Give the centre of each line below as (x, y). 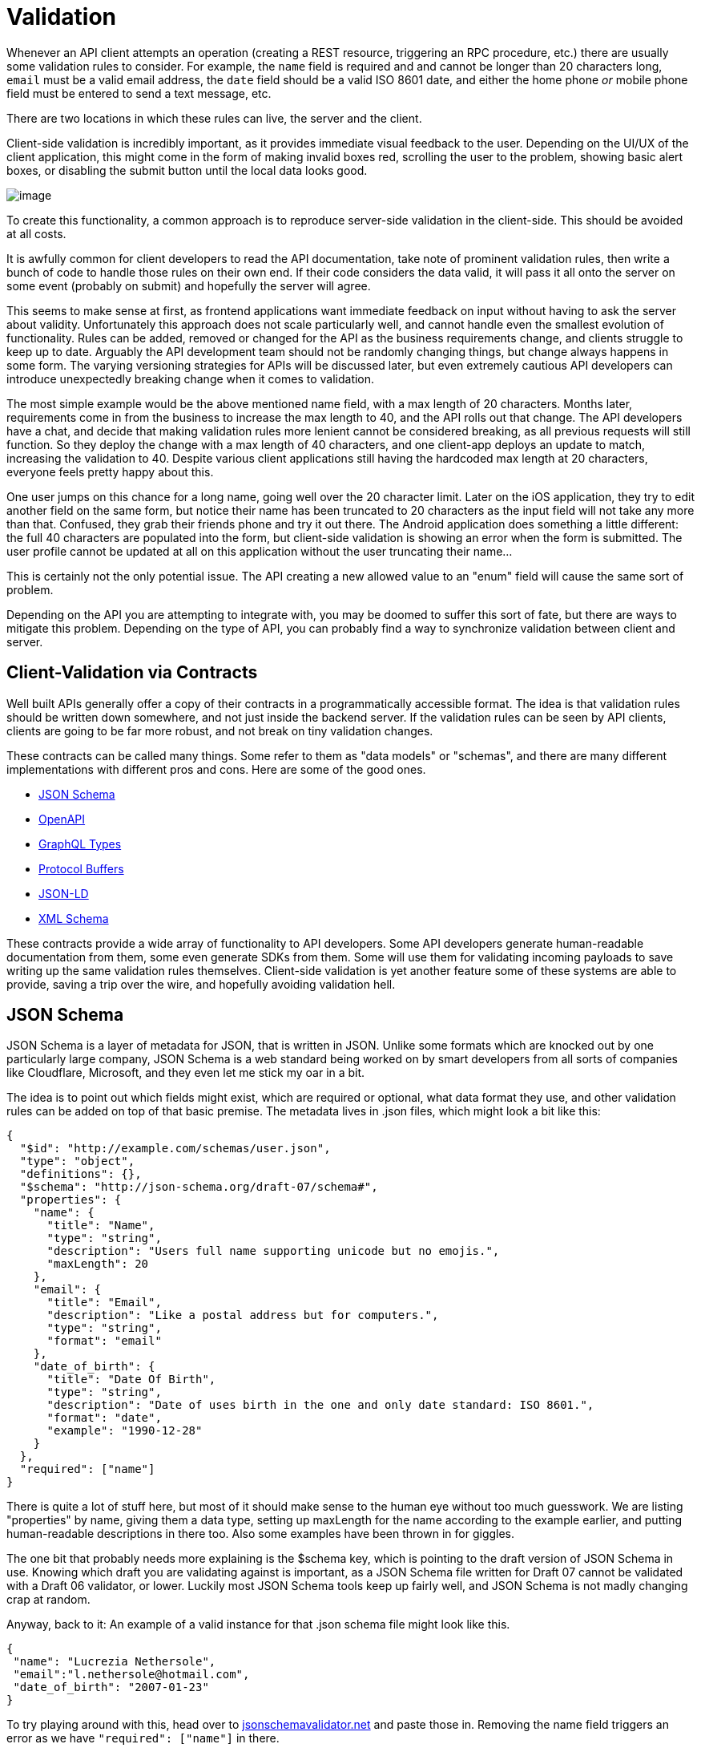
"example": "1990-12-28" (125, 1431)
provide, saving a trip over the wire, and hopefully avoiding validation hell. (201, 984)
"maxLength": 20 (98, 1264)
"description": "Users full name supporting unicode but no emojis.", (273, 1251)
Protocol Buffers (81, 868)
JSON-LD (64, 893)
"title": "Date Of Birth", (131, 1380)
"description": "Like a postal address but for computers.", (243, 1315)
